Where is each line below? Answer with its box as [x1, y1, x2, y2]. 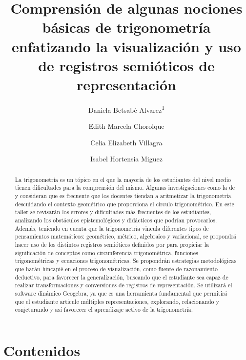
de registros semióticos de [38, 55, 215, 75]
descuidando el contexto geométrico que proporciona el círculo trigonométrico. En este [15, 200, 234, 208]
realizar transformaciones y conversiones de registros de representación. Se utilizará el [15, 281, 232, 289]
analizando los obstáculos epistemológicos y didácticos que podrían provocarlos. [15, 216, 217, 224]
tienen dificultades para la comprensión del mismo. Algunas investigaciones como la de [15, 183, 235, 192]
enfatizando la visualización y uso [12, 36, 241, 56]
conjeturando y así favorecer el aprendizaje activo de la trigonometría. [15, 305, 193, 314]
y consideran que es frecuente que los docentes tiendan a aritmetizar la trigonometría [15, 192, 231, 200]
